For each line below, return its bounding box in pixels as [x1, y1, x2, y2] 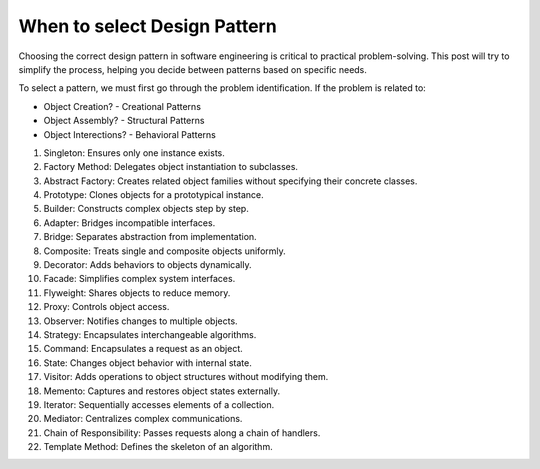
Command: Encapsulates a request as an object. [43, 343, 244, 355]
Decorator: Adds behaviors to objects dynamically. [43, 259, 252, 271]
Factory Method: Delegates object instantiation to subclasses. [43, 161, 299, 173]
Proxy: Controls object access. [43, 301, 170, 313]
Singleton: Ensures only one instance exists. [43, 146, 225, 159]
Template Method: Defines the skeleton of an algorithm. [43, 441, 274, 453]
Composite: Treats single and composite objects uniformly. [43, 245, 287, 257]
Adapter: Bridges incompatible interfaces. [43, 216, 216, 229]
